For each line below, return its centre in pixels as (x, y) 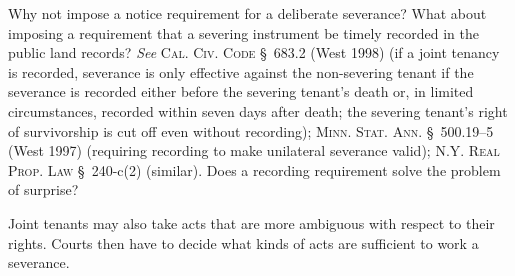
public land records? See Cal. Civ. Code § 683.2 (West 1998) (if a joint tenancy (254, 52)
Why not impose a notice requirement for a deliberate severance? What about (247, 13)
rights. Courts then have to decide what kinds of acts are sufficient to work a (243, 242)
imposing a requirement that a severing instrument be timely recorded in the (244, 32)
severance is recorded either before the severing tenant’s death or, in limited (241, 91)
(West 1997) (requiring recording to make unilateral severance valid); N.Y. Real (254, 150)
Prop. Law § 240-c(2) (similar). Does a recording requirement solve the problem (254, 169)
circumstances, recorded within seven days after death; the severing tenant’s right (258, 110)
